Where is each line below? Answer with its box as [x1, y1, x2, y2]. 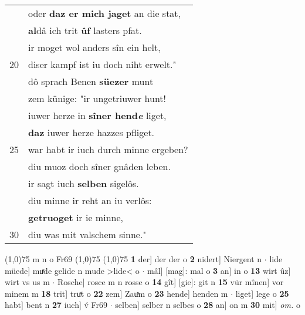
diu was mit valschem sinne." [28, 228, 147, 241]
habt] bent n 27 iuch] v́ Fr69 [5, 299, 108, 311]
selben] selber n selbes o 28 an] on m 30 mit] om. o [115, 299, 300, 311]
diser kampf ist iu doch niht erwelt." [28, 57, 177, 71]
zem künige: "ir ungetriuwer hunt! [28, 92, 167, 105]
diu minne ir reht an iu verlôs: [28, 194, 152, 207]
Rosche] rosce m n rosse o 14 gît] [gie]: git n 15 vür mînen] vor [57, 276, 284, 288]
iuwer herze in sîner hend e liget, [28, 109, 167, 122]
